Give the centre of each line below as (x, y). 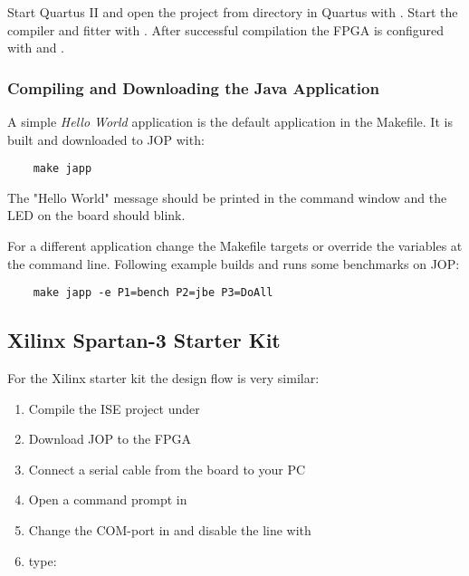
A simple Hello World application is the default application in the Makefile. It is (230, 121)
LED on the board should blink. (96, 215)
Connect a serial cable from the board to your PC (167, 469)
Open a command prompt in (108, 499)
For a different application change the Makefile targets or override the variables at (235, 246)
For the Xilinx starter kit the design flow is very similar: (163, 378)
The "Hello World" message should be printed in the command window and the (227, 197)
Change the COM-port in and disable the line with (170, 530)
